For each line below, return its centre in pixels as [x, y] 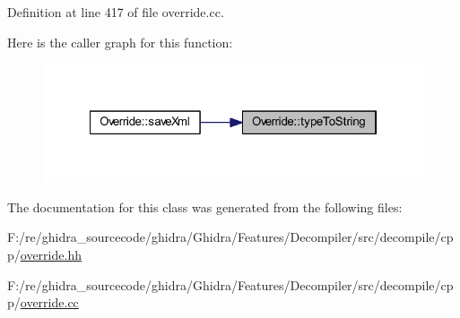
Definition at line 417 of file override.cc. [116, 12]
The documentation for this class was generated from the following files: [205, 206]
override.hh [51, 255]
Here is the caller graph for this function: [120, 42]
